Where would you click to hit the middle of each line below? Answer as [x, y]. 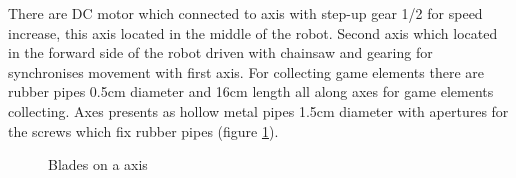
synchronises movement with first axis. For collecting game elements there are [246, 71]
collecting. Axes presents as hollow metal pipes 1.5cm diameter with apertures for [258, 110]
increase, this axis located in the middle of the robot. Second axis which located [253, 32]
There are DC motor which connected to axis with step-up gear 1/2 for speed [245, 13]
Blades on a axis [98, 164]
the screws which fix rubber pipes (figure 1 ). [143, 130]
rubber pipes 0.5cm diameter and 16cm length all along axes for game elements [251, 91]
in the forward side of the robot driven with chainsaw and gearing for [220, 52]
